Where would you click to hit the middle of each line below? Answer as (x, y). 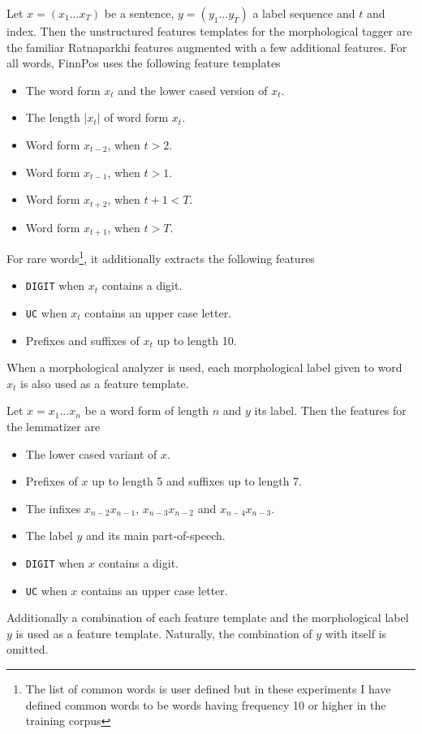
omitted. (28, 649)
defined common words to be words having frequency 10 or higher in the (206, 704)
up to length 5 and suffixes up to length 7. (197, 481)
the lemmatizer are (54, 426)
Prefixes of (52, 481)
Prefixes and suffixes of (82, 340)
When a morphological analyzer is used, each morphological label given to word (205, 367)
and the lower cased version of (193, 90)
